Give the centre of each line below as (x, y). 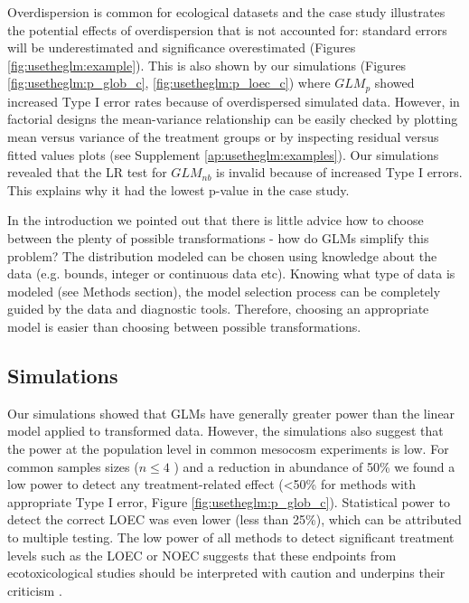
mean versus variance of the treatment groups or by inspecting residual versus (223, 137)
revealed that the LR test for (87, 172)
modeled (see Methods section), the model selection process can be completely (224, 291)
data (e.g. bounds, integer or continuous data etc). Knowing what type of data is (231, 273)
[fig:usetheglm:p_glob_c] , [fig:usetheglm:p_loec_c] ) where (169, 83)
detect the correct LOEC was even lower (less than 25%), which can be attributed (234, 519)
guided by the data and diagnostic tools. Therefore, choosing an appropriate (218, 309)
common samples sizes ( (73, 466)
